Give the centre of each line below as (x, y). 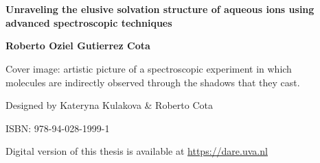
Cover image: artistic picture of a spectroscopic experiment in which (149, 68)
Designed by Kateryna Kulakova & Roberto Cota (109, 105)
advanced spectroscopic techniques (89, 22)
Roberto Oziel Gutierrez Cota (78, 46)
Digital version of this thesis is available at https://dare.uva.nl (137, 151)
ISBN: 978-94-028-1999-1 (58, 128)
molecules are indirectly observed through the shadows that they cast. (153, 82)
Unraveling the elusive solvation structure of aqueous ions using (160, 9)
